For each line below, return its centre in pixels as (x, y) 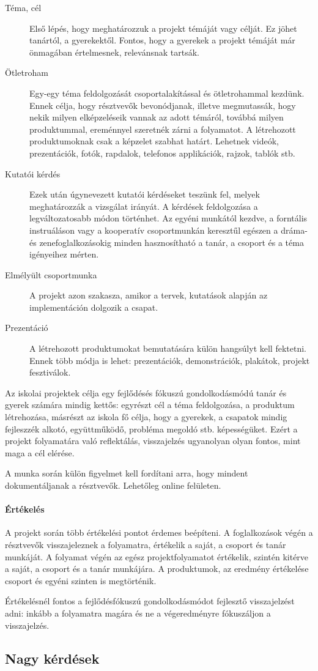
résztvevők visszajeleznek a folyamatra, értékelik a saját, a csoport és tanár (146, 544)
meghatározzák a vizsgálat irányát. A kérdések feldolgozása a (144, 206)
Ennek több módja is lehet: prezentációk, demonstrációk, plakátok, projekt (170, 360)
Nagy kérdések (52, 658)
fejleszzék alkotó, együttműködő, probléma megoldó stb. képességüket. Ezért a (151, 428)
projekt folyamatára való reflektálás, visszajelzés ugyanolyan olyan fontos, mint (153, 441)
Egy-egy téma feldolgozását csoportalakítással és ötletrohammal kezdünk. (167, 93)
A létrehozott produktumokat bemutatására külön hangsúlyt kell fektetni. (168, 348)
